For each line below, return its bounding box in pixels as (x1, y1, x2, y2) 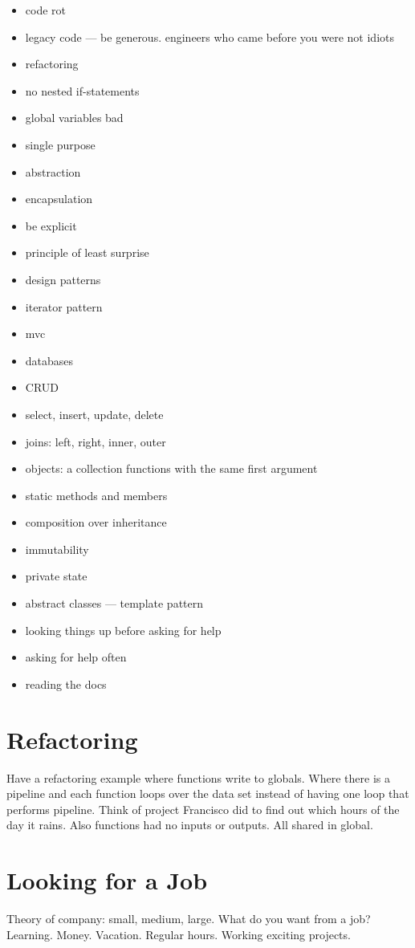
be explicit (25, 217, 77, 234)
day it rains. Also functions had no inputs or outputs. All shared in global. (6, 816, 373, 833)
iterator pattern (25, 298, 103, 315)
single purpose (25, 136, 96, 153)
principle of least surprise (25, 244, 149, 261)
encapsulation (25, 190, 93, 207)
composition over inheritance (25, 514, 167, 531)
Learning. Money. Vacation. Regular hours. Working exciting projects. (6, 926, 351, 942)
